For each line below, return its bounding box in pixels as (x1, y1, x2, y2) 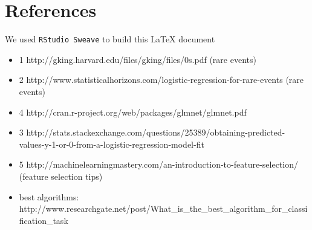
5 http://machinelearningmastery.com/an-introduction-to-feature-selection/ (19, 158, 298, 171)
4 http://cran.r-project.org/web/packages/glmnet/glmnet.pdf (19, 105, 247, 118)
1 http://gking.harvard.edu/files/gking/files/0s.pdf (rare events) (19, 53, 256, 65)
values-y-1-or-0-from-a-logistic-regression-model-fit (19, 137, 204, 150)
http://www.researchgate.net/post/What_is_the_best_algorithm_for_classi (19, 202, 308, 215)
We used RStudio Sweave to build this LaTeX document (5, 33, 215, 45)
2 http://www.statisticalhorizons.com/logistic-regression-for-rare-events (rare (19, 73, 304, 86)
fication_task (19, 214, 68, 226)
